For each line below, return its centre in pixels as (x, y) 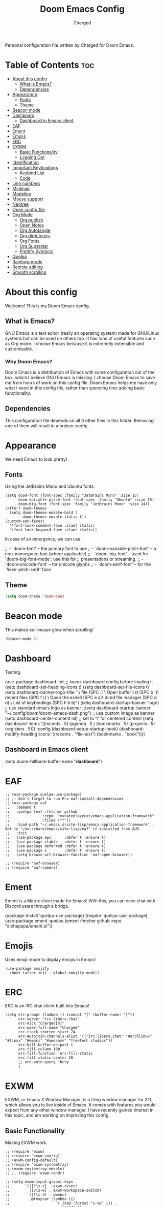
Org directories (35, 235)
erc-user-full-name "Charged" (49, 1028)
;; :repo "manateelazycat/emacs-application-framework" (80, 816)
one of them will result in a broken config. (47, 426)
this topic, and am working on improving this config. (58, 1115)
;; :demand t (21, 807)
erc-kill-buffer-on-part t (46, 1045)
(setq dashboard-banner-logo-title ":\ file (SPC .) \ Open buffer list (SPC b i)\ (82, 692)
